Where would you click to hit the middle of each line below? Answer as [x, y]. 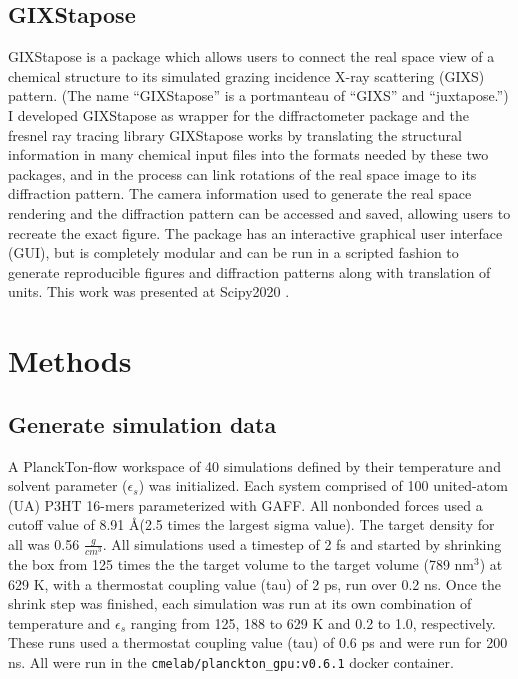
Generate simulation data [142, 423]
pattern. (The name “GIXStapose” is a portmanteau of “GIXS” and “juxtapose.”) [258, 95]
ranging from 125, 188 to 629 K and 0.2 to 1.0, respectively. [313, 622]
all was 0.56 [44, 543]
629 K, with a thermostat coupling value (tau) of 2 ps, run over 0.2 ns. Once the [255, 583]
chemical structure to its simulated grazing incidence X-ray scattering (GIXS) [246, 75]
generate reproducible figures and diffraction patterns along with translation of [249, 271]
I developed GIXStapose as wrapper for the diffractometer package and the [238, 114]
